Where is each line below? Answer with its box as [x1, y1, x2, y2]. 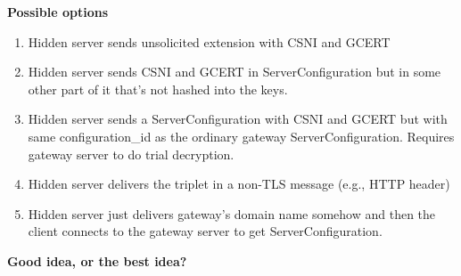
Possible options [7, 3, 109, 20]
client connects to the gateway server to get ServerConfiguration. [28, 222, 383, 240]
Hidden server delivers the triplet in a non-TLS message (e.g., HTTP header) [28, 175, 450, 193]
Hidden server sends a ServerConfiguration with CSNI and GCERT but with [28, 110, 448, 128]
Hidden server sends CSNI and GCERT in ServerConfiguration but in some [28, 62, 441, 81]
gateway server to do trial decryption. [28, 144, 235, 163]
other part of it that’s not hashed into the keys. [28, 79, 288, 98]
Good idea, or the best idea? [7, 251, 187, 270]
